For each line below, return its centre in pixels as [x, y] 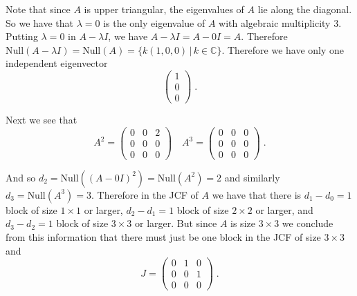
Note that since [38, 9]
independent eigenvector [57, 63]
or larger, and [284, 209]
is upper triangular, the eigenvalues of [164, 9]
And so [21, 177]
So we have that [39, 22]
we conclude [308, 223]
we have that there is [257, 194]
